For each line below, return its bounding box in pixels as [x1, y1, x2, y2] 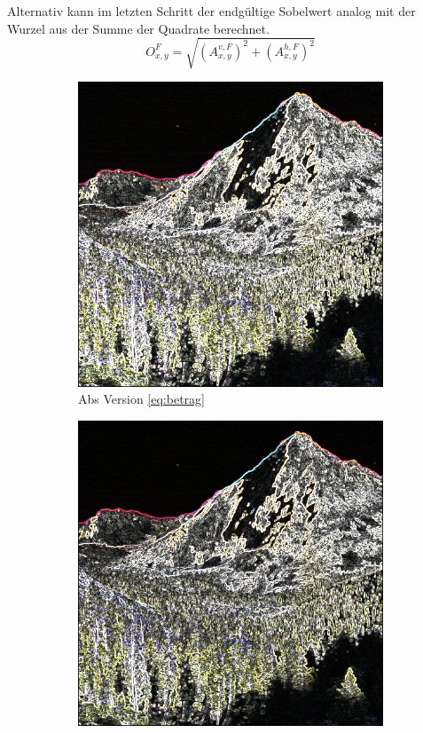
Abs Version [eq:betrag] [78, 390, 205, 408]
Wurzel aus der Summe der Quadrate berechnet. [7, 19, 270, 37]
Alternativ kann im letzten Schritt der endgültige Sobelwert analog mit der [7, 2, 416, 20]
